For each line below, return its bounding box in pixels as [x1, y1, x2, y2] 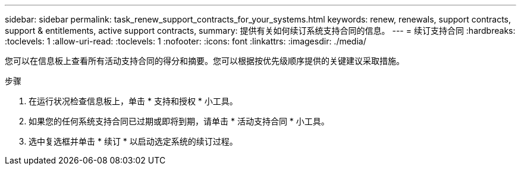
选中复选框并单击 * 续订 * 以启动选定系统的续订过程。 [29, 136, 238, 146]
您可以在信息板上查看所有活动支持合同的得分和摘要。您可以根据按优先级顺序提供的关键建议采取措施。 [5, 56, 404, 66]
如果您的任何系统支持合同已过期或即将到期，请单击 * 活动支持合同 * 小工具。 [29, 116, 329, 126]
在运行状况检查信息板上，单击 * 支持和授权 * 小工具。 [29, 96, 238, 106]
